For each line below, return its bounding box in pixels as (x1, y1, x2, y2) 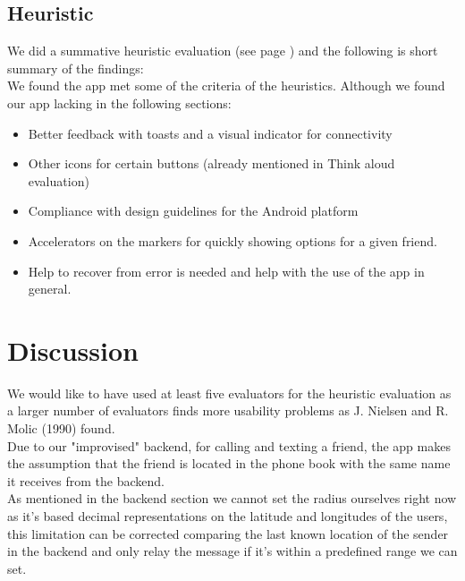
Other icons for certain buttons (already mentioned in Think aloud (28, 154, 395, 173)
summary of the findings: (7, 58, 144, 77)
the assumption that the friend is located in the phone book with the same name (7, 454, 451, 473)
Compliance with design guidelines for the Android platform (28, 201, 359, 220)
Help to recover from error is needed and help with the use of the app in (28, 261, 425, 280)
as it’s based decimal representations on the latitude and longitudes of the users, (7, 507, 448, 525)
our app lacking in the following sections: (7, 93, 232, 112)
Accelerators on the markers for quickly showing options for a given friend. (28, 231, 437, 250)
